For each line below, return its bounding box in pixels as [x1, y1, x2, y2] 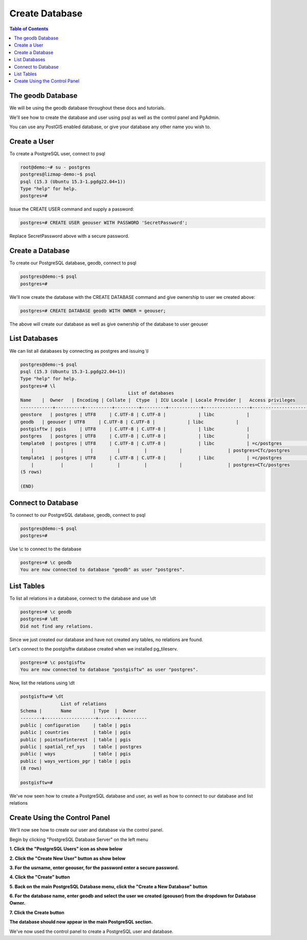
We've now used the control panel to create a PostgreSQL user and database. [9, 928, 173, 934]
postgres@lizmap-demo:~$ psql [20, 172, 96, 177]
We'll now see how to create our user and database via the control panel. [9, 827, 164, 833]
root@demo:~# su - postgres [20, 164, 91, 170]
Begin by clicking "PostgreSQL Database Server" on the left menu [9, 836, 148, 843]
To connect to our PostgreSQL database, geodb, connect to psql [9, 512, 146, 518]
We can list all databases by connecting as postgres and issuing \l [9, 348, 148, 354]
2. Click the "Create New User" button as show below [9, 855, 126, 861]
